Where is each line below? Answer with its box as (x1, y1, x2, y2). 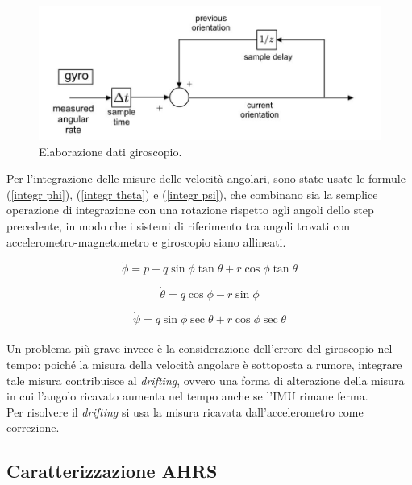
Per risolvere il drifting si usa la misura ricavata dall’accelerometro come (6, 403, 364, 420)
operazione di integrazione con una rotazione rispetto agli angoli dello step (6, 201, 374, 218)
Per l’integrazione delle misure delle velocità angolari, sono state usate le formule (6, 170, 406, 187)
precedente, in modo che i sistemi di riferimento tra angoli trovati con (6, 218, 351, 234)
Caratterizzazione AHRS (6, 458, 218, 483)
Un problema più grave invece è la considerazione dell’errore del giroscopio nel (6, 340, 393, 357)
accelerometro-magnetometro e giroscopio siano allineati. (6, 233, 286, 250)
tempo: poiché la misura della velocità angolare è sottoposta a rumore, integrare (6, 356, 402, 373)
